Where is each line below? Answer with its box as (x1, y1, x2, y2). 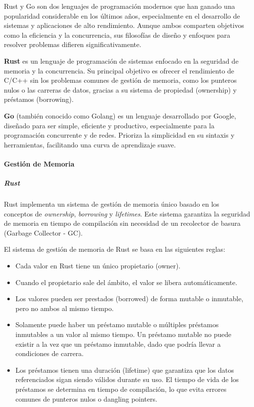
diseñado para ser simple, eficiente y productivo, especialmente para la (4, 120, 214, 130)
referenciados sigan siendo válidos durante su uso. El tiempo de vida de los (15, 374, 239, 384)
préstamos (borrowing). (4, 94, 74, 104)
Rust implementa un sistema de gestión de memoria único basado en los (4, 199, 219, 209)
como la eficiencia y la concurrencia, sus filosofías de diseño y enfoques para (4, 29, 231, 40)
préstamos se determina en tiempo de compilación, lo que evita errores (15, 383, 227, 394)
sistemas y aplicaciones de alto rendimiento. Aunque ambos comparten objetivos (4, 20, 244, 30)
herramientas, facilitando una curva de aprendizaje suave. (4, 139, 176, 149)
